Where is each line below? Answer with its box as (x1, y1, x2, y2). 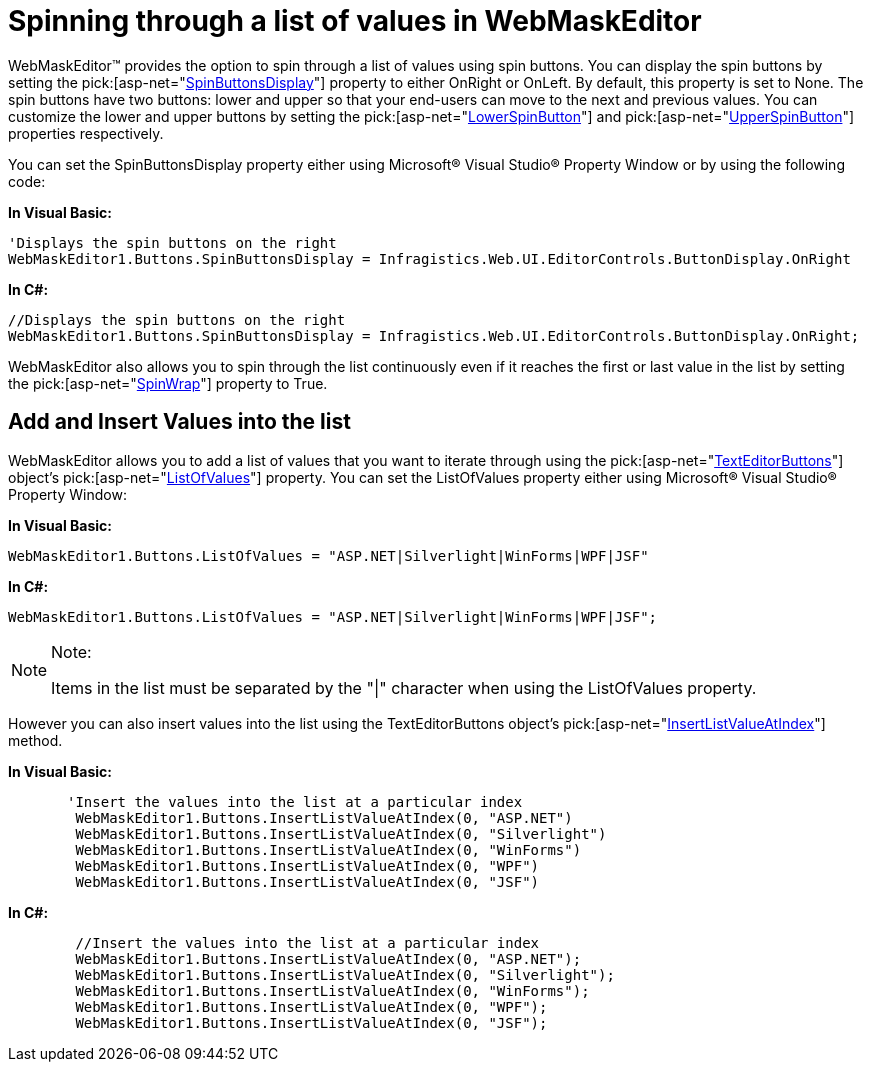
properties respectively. (8, 124, 164, 142)
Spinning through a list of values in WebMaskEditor (8, 4, 702, 38)
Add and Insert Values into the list (8, 409, 351, 435)
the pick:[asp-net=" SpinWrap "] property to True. (8, 374, 328, 392)
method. (8, 731, 63, 749)
